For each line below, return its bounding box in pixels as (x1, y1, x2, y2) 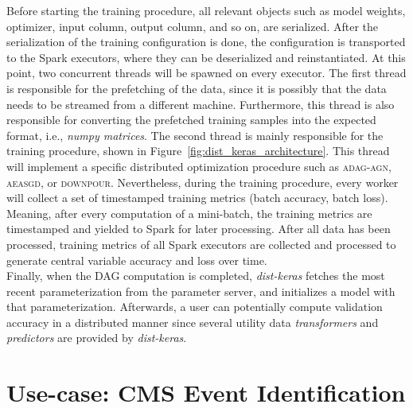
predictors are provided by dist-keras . (6, 329, 187, 346)
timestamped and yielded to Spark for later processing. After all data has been (6, 220, 391, 237)
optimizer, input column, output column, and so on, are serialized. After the (6, 17, 379, 34)
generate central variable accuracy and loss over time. (6, 251, 267, 268)
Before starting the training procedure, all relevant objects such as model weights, (6, 2, 406, 18)
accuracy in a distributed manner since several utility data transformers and (6, 313, 379, 330)
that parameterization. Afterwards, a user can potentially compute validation (6, 298, 383, 315)
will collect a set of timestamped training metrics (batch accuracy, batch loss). (6, 189, 388, 206)
